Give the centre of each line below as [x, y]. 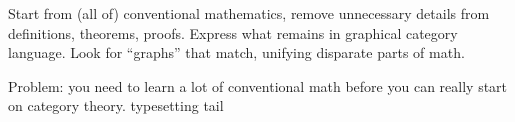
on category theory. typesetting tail [116, 105]
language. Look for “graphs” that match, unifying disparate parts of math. [236, 52]
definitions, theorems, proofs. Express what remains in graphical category [233, 32]
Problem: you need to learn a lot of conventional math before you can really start [258, 85]
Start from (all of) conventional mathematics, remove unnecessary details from [249, 13]
